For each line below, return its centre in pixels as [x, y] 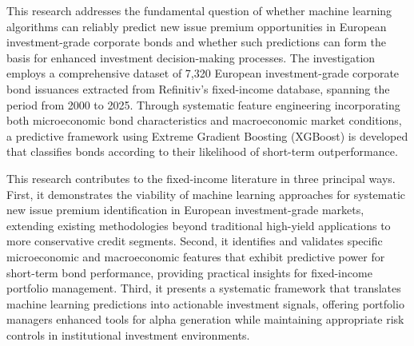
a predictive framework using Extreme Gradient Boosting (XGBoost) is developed [207, 135]
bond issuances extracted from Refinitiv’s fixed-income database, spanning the [198, 88]
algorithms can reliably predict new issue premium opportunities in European [197, 26]
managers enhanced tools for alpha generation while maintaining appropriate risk [205, 319]
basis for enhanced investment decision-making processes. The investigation [191, 57]
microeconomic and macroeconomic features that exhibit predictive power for [196, 256]
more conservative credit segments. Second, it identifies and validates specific [195, 241]
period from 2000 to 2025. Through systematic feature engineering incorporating [203, 104]
